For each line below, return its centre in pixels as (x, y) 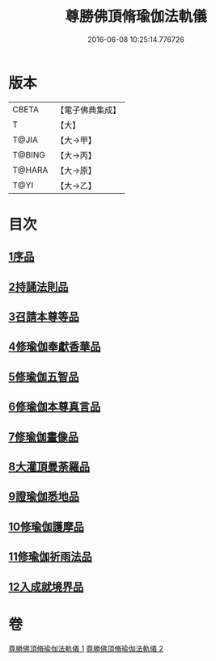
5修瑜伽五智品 (44, 377)
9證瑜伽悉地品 (44, 497)
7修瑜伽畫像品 (44, 437)
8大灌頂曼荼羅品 (49, 467)
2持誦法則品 (38, 286)
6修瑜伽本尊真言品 (55, 407)
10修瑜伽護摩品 (47, 526)
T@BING (29, 154)
